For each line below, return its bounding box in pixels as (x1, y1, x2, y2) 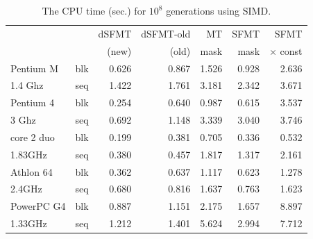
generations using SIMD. (166, 3, 271, 17)
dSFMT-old (141, 26, 191, 40)
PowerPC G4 (10, 199, 66, 213)
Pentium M (10, 60, 59, 75)
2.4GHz (10, 181, 42, 196)
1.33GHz (10, 216, 47, 231)
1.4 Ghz (10, 78, 44, 92)
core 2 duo (10, 129, 55, 144)
